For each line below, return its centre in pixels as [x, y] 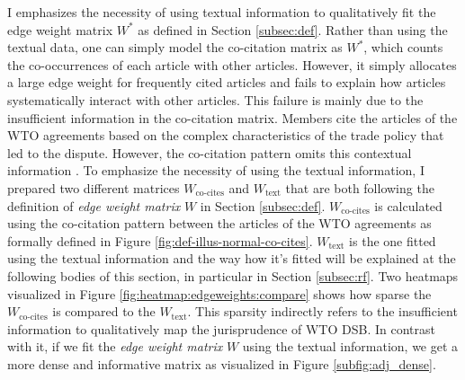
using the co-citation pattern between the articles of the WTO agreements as [219, 223]
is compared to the [104, 311]
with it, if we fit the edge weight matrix [115, 346]
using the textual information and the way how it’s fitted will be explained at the [232, 258]
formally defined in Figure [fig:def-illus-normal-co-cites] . [160, 240]
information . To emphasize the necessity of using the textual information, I [216, 170]
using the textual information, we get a [350, 346]
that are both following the [360, 187]
